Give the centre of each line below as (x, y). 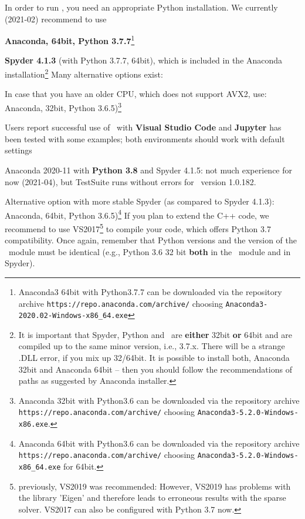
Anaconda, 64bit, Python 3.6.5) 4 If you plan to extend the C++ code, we (137, 214)
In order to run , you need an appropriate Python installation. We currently (141, 7)
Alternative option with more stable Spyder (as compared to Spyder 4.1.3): (140, 201)
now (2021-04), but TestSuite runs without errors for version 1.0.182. (131, 181)
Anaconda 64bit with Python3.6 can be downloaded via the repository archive (159, 443)
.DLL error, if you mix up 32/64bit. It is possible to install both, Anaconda (154, 358)
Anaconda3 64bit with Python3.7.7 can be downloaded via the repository (150, 291)
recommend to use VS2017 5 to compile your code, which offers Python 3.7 (138, 227)
